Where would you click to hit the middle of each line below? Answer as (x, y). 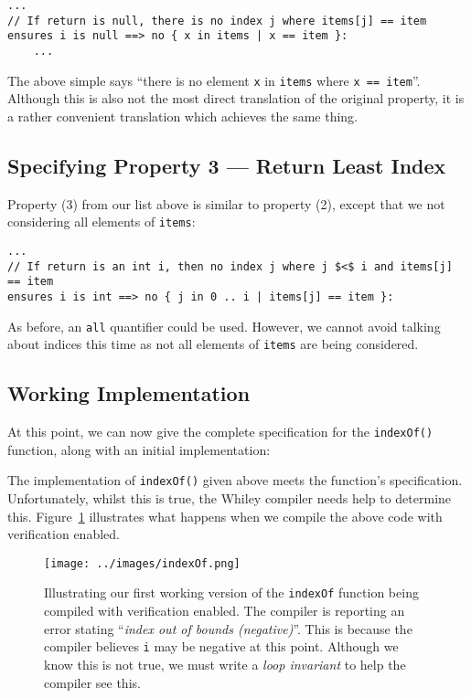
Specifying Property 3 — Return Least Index (227, 165)
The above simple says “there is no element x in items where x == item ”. (214, 80)
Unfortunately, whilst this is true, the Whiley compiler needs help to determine (230, 497)
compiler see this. (92, 682)
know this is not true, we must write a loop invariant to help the (225, 664)
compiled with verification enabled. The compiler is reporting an (225, 611)
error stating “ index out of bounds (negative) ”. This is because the (228, 628)
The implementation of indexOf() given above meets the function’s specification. (235, 480)
